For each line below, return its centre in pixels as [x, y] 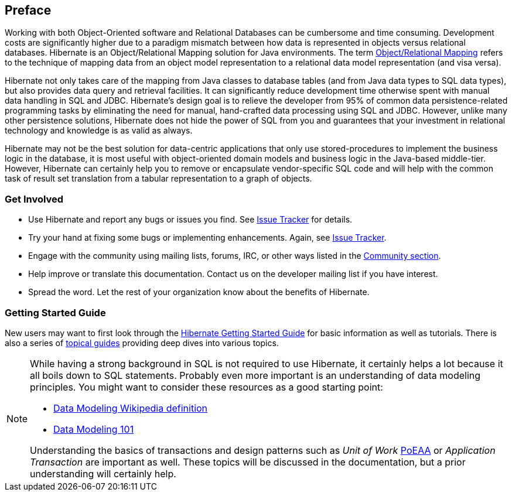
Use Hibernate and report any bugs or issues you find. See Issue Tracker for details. [190, 220]
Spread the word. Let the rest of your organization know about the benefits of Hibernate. [199, 292]
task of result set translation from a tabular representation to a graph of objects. [158, 179]
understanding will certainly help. [103, 473]
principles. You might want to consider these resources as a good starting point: [206, 387]
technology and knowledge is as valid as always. [99, 131]
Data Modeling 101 [94, 429]
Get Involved [34, 199]
